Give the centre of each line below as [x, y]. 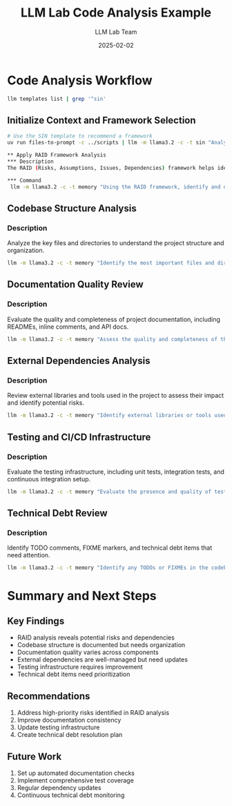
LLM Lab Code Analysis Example [116, 13]
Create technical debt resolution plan [70, 735]
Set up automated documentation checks [76, 773]
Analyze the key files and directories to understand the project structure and [116, 243]
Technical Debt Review [58, 514]
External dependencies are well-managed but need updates [103, 660]
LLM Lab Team [116, 32]
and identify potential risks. [46, 403]
